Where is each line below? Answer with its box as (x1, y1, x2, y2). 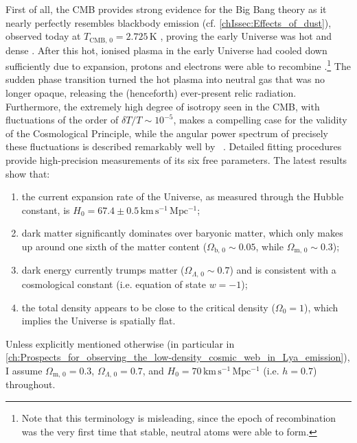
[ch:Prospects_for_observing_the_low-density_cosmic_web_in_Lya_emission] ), (5, 350, 350, 364)
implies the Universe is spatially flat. (21, 313, 176, 328)
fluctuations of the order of (5, 112, 119, 127)
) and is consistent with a (229, 263, 336, 277)
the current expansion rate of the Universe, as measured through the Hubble (21, 189, 344, 204)
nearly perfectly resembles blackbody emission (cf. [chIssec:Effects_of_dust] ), (5, 15, 332, 29)
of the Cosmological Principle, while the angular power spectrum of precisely (5, 125, 329, 140)
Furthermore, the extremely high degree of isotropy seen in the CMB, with (5, 99, 320, 113)
